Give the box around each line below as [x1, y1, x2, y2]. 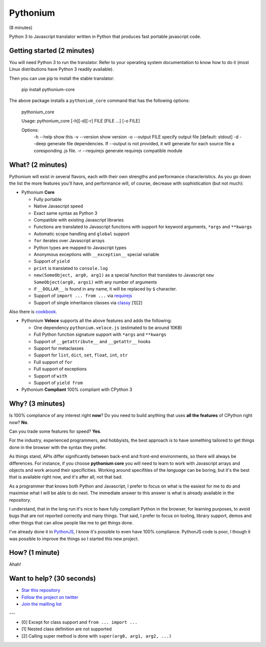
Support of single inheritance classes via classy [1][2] [33, 299, 143, 305]
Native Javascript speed [33, 203, 83, 209]
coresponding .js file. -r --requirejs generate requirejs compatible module [33, 148, 183, 154]
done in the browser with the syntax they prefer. [9, 444, 107, 450]
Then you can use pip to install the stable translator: [9, 75, 115, 81]
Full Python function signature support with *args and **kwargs [33, 331, 167, 337]
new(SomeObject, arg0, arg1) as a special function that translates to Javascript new [33, 272, 214, 278]
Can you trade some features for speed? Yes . [9, 428, 101, 434]
